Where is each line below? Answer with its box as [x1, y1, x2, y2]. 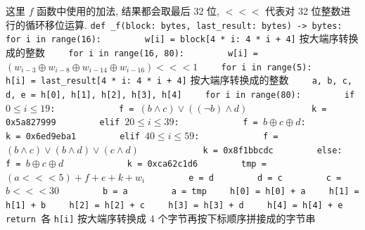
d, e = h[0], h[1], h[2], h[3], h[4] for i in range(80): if [6, 89, 355, 100]
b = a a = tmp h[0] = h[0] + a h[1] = [102, 186, 359, 197]
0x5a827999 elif [6, 117, 120, 128]
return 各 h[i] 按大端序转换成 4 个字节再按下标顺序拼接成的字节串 [6, 210, 316, 225]
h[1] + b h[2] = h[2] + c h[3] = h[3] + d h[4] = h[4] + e [6, 200, 343, 211]
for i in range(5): [221, 62, 312, 72]
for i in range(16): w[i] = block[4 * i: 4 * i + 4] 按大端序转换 [6, 31, 359, 46]
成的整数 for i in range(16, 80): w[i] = [6, 44, 258, 59]
